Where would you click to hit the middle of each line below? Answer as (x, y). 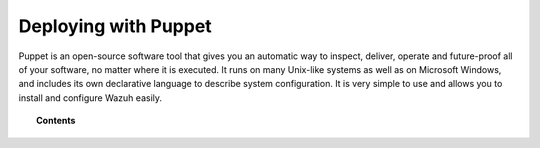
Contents (56, 121)
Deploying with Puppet (115, 26)
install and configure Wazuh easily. (90, 97)
